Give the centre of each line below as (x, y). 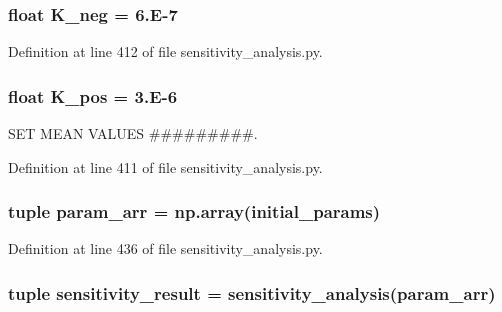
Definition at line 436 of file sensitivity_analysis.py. (165, 248)
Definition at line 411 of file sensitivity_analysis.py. (165, 166)
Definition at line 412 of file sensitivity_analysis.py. (165, 51)
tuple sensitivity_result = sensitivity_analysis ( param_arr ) (252, 292)
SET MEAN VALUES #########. (133, 133)
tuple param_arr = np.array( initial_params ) (194, 211)
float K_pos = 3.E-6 (93, 95)
